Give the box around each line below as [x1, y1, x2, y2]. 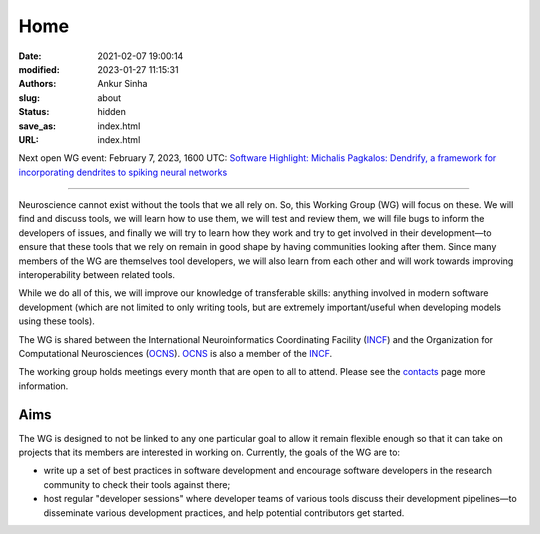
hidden [97, 106, 127, 118]
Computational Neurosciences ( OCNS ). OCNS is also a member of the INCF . [18, 347, 333, 359]
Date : [18, 50, 42, 62]
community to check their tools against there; [43, 478, 231, 490]
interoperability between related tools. [18, 269, 175, 281]
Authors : [18, 78, 57, 90]
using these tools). [18, 315, 95, 327]
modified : [18, 63, 60, 75]
